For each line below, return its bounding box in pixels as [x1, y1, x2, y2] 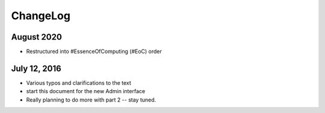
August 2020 [11, 32, 63, 42]
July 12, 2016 [11, 63, 61, 73]
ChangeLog [11, 9, 70, 22]
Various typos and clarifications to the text [26, 79, 132, 87]
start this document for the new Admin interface [26, 88, 146, 95]
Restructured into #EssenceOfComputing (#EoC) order [26, 48, 162, 55]
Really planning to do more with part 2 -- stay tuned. [26, 96, 156, 103]
